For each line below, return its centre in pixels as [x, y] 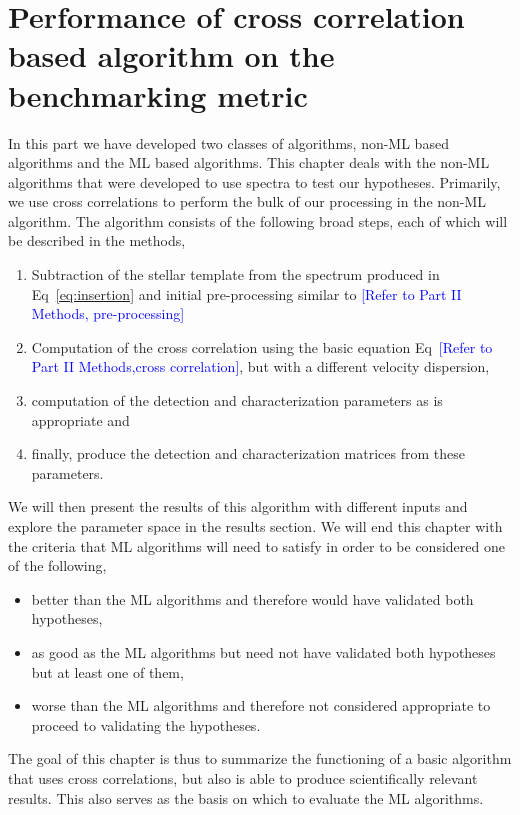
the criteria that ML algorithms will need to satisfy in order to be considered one [256, 545]
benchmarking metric [158, 94]
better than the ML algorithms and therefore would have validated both [252, 598]
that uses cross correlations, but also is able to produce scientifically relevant [243, 777]
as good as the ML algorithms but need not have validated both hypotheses [263, 651]
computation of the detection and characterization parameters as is [237, 400]
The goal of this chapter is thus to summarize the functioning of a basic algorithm [260, 758]
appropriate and [80, 419]
